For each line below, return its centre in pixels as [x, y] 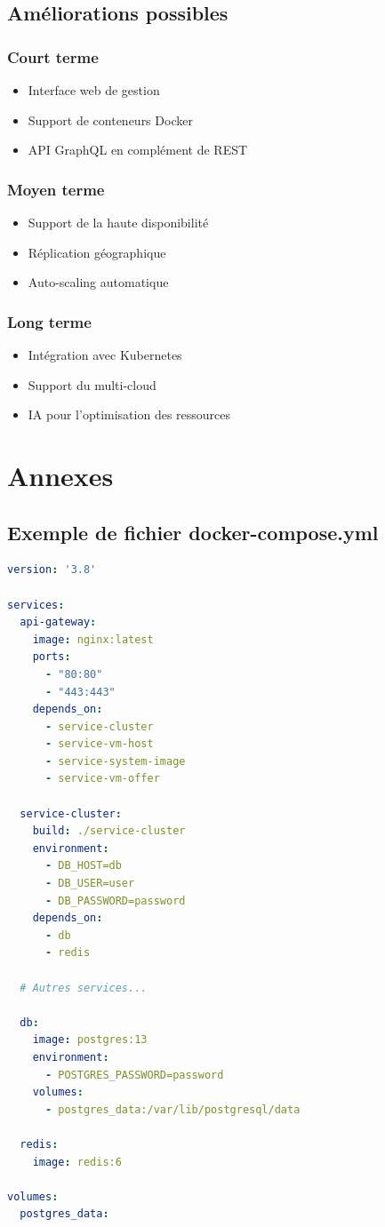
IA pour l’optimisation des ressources [129, 414]
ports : [52, 657]
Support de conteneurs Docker [110, 120]
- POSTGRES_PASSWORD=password [134, 1075]
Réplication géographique [97, 252]
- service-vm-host [99, 744]
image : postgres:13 [90, 1040]
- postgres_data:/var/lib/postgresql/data [172, 1109]
